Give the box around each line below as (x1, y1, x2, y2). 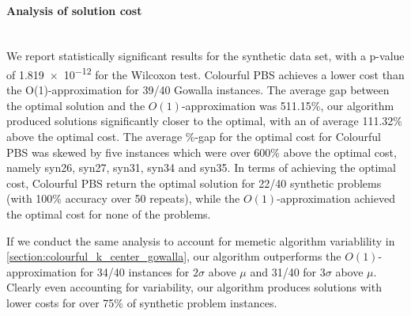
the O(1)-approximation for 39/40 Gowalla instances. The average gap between (6, 82, 390, 98)
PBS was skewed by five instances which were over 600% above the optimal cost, (6, 143, 397, 160)
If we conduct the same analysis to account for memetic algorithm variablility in (6, 232, 395, 249)
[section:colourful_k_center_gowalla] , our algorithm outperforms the (6, 248, 341, 265)
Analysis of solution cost (6, 2, 142, 18)
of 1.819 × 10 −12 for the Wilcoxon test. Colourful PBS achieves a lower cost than (6, 63, 405, 82)
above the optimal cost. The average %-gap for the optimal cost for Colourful (6, 128, 381, 145)
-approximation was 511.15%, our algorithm (181, 97, 394, 113)
